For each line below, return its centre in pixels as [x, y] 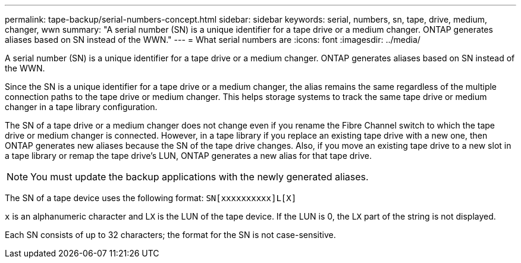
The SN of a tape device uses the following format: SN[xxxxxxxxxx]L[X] [151, 198]
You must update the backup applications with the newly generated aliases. [200, 177]
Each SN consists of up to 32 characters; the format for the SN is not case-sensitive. [170, 235]
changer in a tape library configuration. [81, 107]
